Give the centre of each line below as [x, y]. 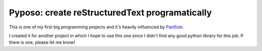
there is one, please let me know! [42, 42]
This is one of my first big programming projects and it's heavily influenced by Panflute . [97, 27]
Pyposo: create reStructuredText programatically [110, 13]
